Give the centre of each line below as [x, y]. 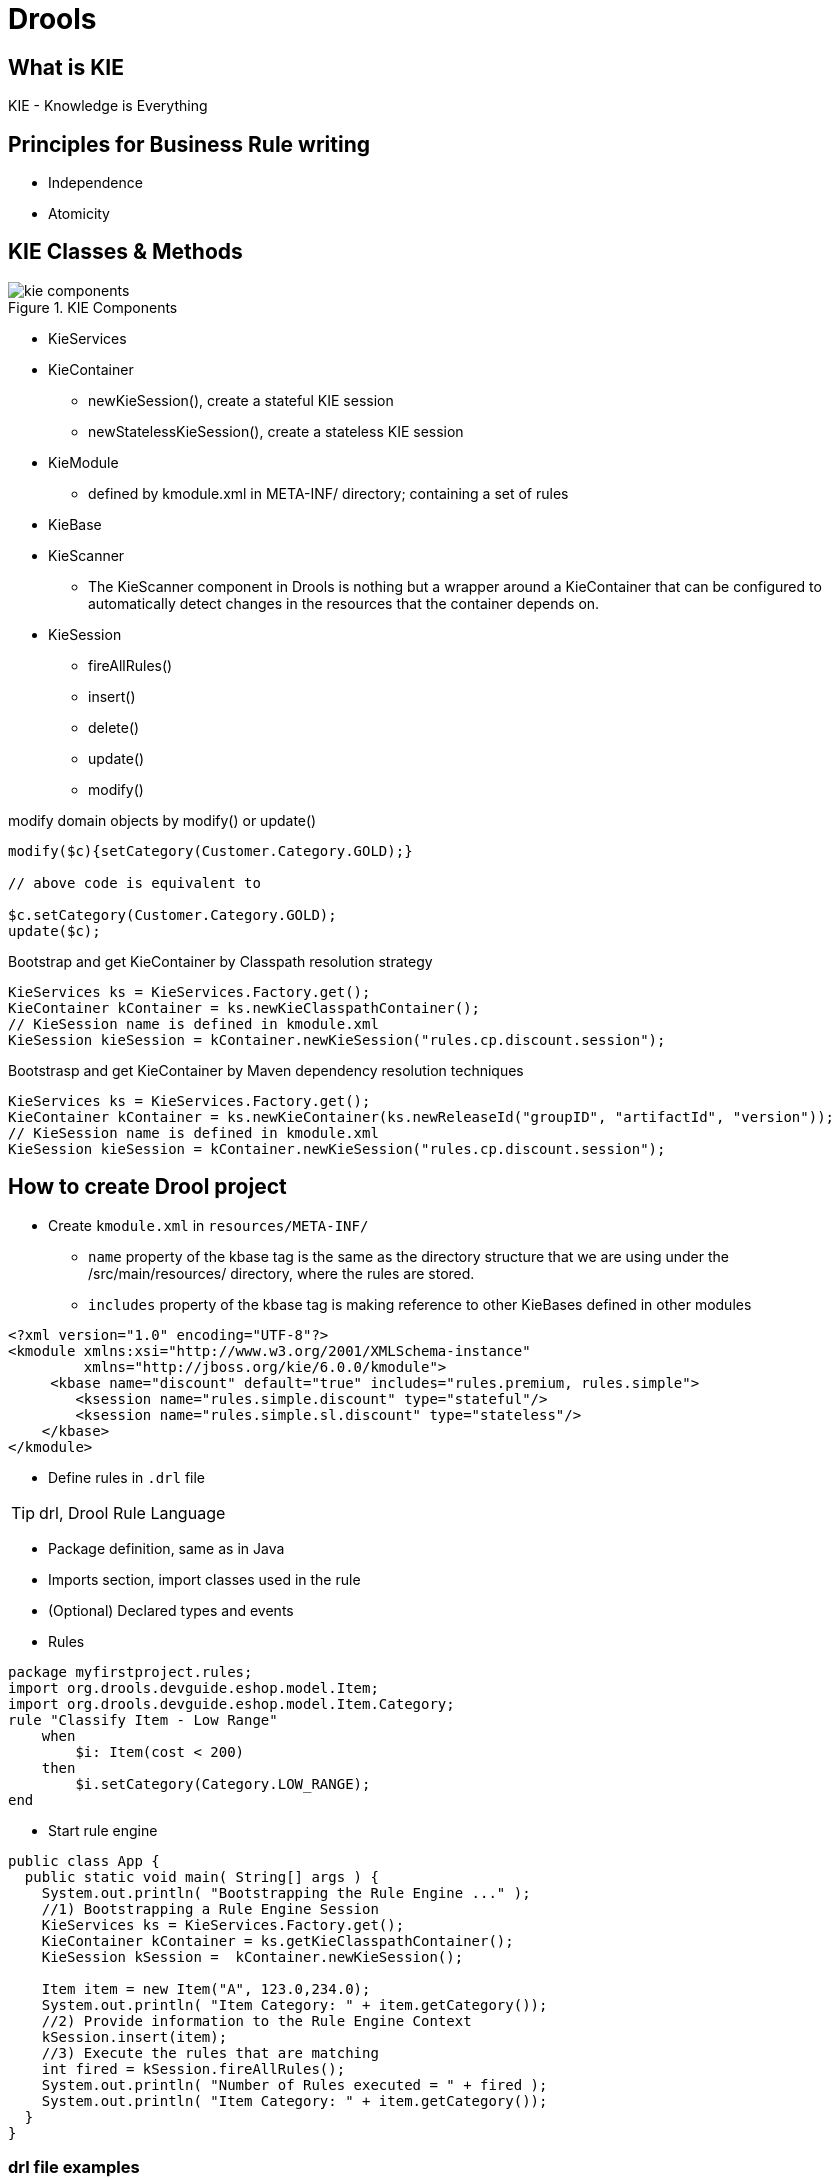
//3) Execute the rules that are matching [210, 2052]
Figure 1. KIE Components [93, 307]
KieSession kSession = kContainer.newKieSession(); [252, 1956]
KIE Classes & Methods [125, 252]
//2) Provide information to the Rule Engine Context [256, 2020]
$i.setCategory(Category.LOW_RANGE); [223, 1783]
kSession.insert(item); [134, 2036]
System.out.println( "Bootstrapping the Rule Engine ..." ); [286, 1892]
